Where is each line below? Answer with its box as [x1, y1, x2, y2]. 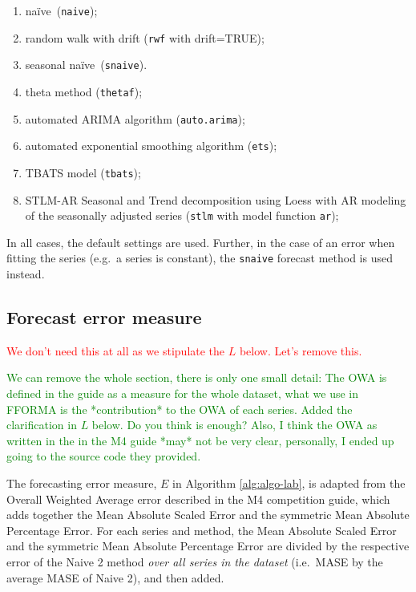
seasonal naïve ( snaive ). [25, 56, 147, 73]
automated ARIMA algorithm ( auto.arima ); [25, 110, 245, 127]
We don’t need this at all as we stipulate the [6, 342, 225, 359]
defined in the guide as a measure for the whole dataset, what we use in [6, 385, 359, 402]
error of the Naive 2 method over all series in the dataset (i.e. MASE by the [6, 553, 383, 570]
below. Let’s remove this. [239, 342, 362, 359]
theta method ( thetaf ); [25, 83, 143, 99]
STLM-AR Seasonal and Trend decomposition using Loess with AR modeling [25, 191, 406, 208]
